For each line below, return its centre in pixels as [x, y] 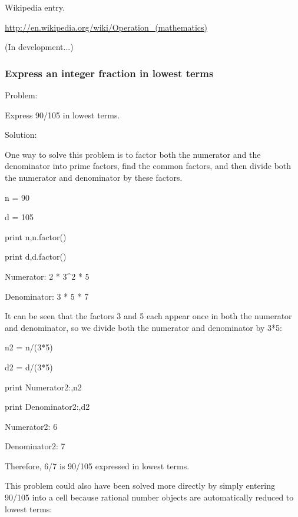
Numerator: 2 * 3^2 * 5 [47, 276]
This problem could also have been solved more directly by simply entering [140, 485]
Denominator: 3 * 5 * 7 [47, 296]
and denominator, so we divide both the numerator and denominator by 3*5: [143, 327]
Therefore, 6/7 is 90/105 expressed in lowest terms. [97, 465]
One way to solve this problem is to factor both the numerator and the [133, 154]
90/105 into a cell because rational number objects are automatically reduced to [149, 497]
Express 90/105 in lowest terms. [62, 115]
